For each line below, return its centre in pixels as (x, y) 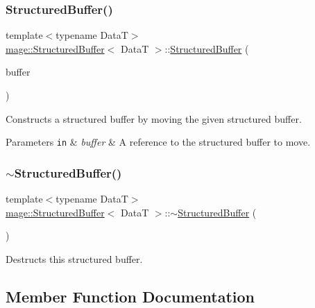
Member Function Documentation (130, 296)
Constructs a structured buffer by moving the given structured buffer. (154, 118)
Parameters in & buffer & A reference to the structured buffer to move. (158, 142)
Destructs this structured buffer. (74, 258)
